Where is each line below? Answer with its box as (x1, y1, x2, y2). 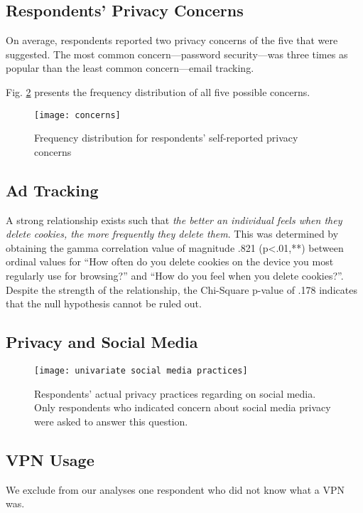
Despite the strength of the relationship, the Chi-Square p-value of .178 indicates (6, 282, 357, 297)
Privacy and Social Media (6, 331, 198, 353)
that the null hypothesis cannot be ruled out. (6, 296, 202, 311)
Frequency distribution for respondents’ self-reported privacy (34, 130, 298, 145)
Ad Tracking (6, 179, 99, 201)
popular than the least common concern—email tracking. (6, 60, 254, 75)
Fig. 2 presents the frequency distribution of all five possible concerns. (6, 84, 310, 99)
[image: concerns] (34, 110, 121, 120)
